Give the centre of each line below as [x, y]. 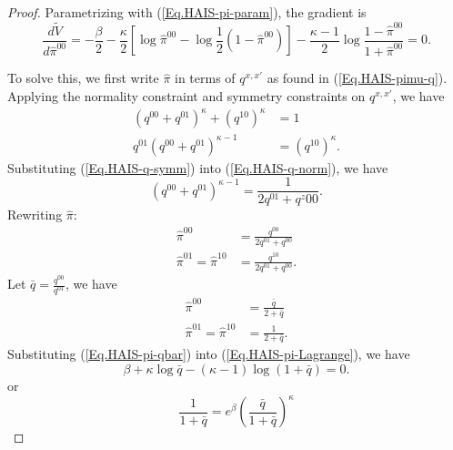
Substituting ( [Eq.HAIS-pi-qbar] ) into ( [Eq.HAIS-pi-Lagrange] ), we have [209, 354]
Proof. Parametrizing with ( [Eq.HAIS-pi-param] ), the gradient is [187, 12]
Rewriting [35, 215]
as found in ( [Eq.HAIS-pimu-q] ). [357, 78]
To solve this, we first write [83, 78]
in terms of [205, 78]
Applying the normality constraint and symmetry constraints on [186, 96]
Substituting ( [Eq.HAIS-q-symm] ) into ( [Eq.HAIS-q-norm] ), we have [198, 167]
